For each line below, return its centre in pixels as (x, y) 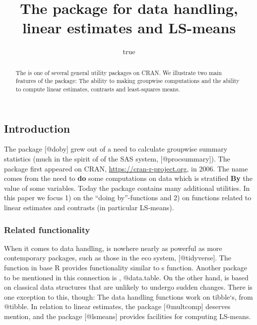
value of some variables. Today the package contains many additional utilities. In (127, 188)
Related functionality (47, 229)
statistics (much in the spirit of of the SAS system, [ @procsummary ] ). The (117, 159)
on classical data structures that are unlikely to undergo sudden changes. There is (128, 287)
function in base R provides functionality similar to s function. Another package (126, 268)
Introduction (37, 128)
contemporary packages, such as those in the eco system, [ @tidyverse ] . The (118, 258)
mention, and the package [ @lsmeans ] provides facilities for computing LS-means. (128, 316)
